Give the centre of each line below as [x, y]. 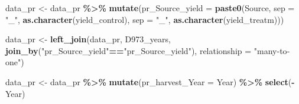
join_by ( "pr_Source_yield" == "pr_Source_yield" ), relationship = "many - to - [148, 50]
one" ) [15, 62]
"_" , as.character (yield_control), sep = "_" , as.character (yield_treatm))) [145, 19]
